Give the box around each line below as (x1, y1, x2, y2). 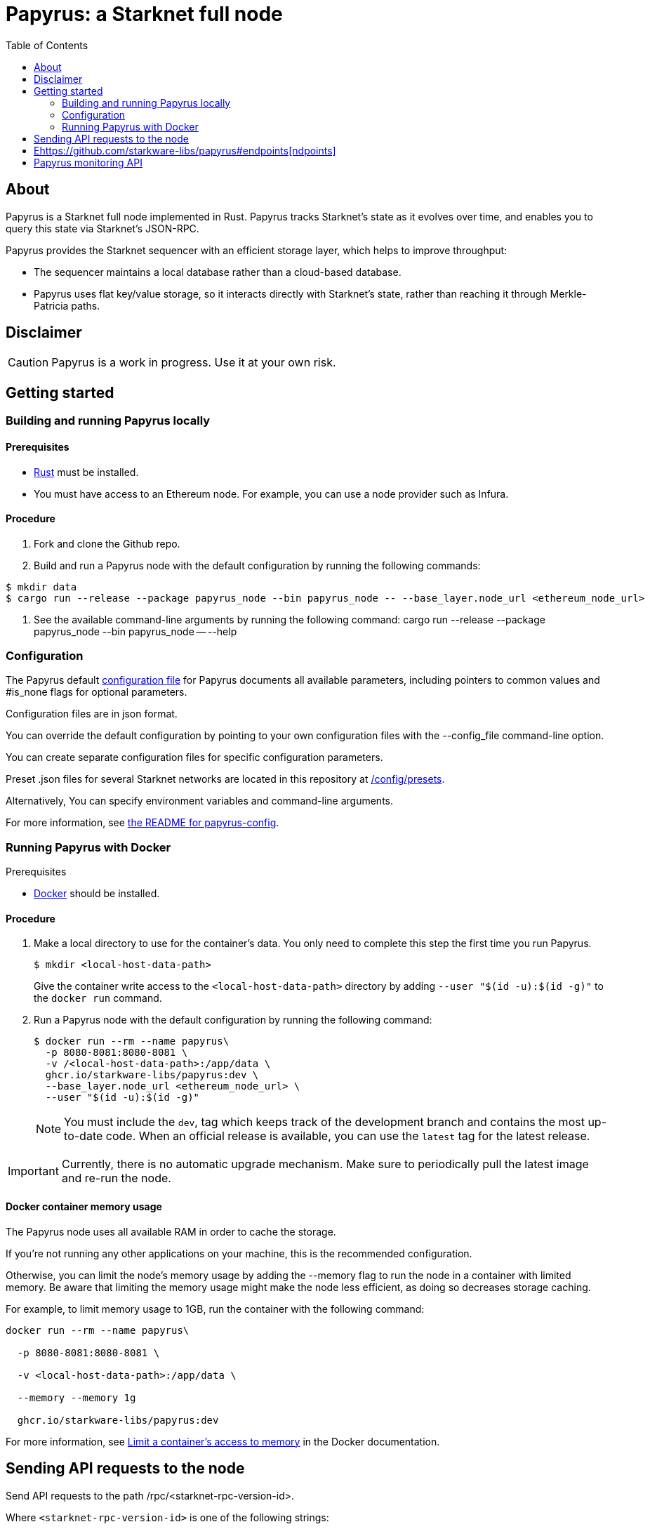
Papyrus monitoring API (34, 156, 142, 168)
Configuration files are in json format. (6, 708, 178, 720)
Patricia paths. (34, 299, 100, 312)
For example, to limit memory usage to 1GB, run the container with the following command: (6, 1302, 425, 1315)
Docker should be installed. (34, 887, 160, 900)
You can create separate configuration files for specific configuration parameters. (6, 751, 383, 764)
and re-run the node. (61, 1171, 171, 1186)
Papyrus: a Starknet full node (6, 2, 283, 26)
